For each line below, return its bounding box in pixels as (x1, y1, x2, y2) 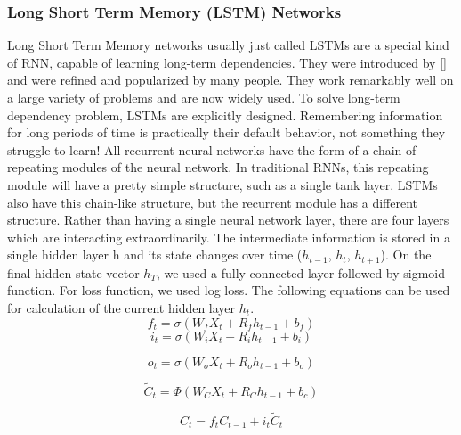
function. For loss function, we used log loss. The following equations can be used (7, 281, 450, 300)
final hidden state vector (7, 263, 140, 282)
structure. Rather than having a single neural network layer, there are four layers (7, 210, 449, 229)
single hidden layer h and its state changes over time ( (7, 245, 303, 264)
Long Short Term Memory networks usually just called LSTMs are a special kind (7, 36, 449, 54)
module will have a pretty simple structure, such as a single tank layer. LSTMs (7, 175, 438, 193)
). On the (380, 245, 432, 264)
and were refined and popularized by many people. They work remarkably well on (7, 70, 454, 89)
